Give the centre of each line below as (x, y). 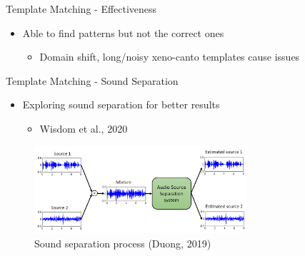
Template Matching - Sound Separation (92, 80)
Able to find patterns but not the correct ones (123, 32)
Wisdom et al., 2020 (84, 128)
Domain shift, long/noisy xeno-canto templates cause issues (170, 57)
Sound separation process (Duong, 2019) (123, 244)
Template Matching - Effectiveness (81, 9)
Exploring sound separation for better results (121, 104)
